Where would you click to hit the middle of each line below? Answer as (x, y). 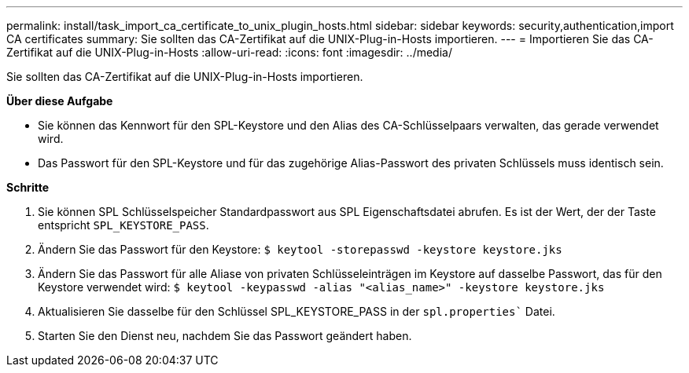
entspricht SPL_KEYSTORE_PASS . (123, 225)
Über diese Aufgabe (60, 101)
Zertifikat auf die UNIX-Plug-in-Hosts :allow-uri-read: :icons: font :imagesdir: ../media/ (229, 52)
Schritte (28, 187)
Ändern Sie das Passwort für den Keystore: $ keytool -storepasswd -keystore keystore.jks (300, 249)
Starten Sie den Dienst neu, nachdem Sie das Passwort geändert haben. (225, 336)
